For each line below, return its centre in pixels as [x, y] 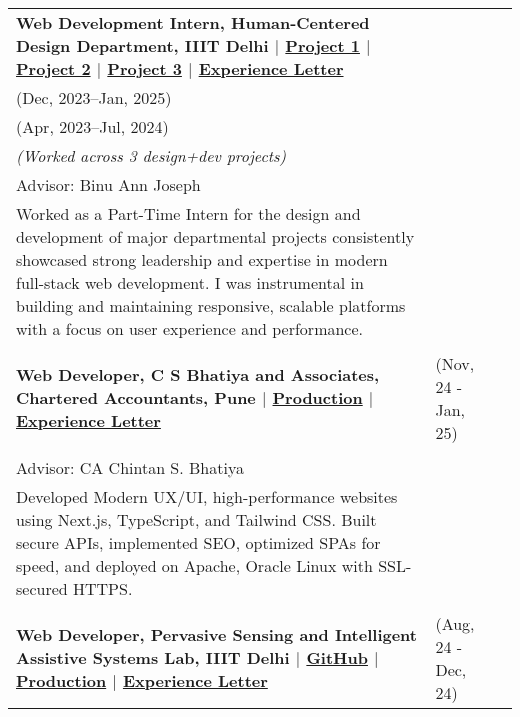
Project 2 [53, 68]
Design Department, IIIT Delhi [142, 45]
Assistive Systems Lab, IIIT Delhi [153, 658]
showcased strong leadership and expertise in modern [202, 259]
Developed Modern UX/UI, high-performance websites [207, 496]
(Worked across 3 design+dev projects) [151, 155]
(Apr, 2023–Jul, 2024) [92, 126]
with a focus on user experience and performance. [190, 328]
